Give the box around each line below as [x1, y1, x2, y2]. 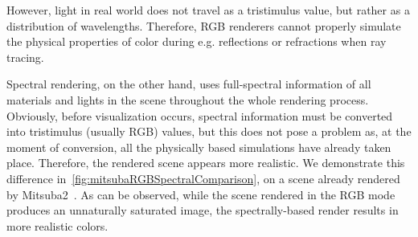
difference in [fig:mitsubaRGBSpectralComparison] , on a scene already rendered [6, 170, 400, 186]
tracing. [6, 48, 44, 65]
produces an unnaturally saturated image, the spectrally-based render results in [6, 202, 399, 219]
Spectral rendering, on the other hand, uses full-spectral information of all [6, 76, 371, 92]
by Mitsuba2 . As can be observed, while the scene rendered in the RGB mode [6, 186, 395, 202]
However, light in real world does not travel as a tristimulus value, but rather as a [6, 2, 410, 18]
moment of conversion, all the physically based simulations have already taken [6, 138, 391, 155]
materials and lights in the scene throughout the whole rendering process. [6, 91, 369, 108]
